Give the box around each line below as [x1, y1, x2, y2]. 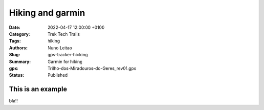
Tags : [9, 38, 21, 44]
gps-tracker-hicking [47, 52, 88, 58]
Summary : [9, 59, 31, 65]
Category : [9, 31, 30, 37]
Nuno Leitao [47, 44, 72, 51]
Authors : [9, 44, 28, 51]
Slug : [9, 52, 21, 58]
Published [47, 72, 68, 78]
